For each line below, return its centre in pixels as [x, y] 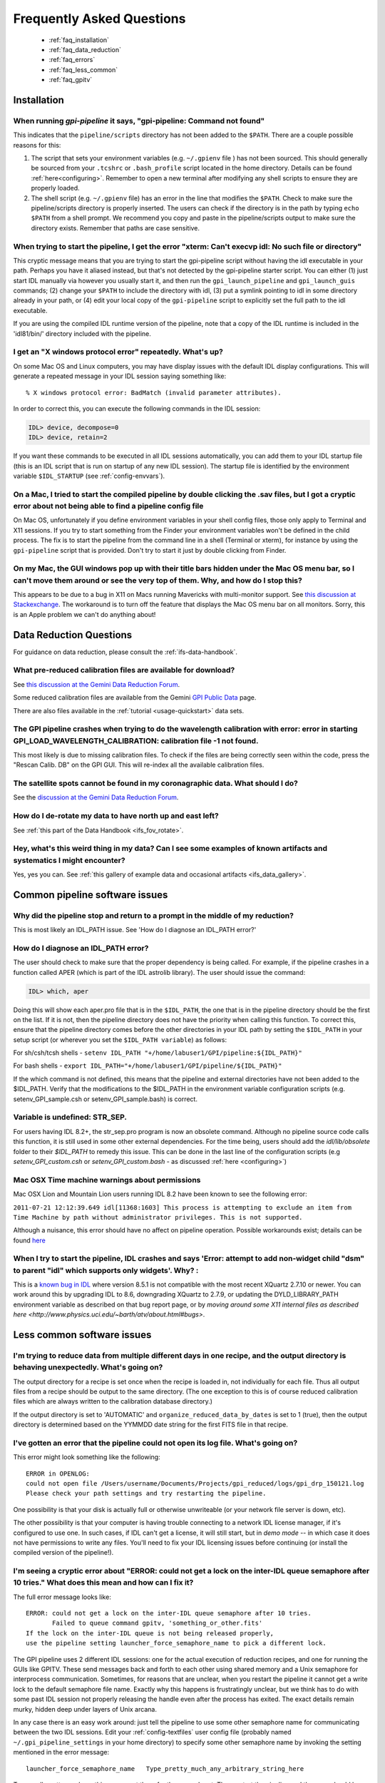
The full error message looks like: [62, 1597]
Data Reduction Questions [73, 635]
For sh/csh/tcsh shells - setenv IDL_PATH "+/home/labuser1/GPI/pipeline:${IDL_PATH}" [158, 1053]
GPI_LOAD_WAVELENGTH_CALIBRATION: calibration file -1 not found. [136, 740]
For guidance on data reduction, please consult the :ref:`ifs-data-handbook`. [125, 652]
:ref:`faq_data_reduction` [85, 49]
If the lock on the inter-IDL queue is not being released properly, [150, 1633]
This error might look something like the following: [87, 1457]
